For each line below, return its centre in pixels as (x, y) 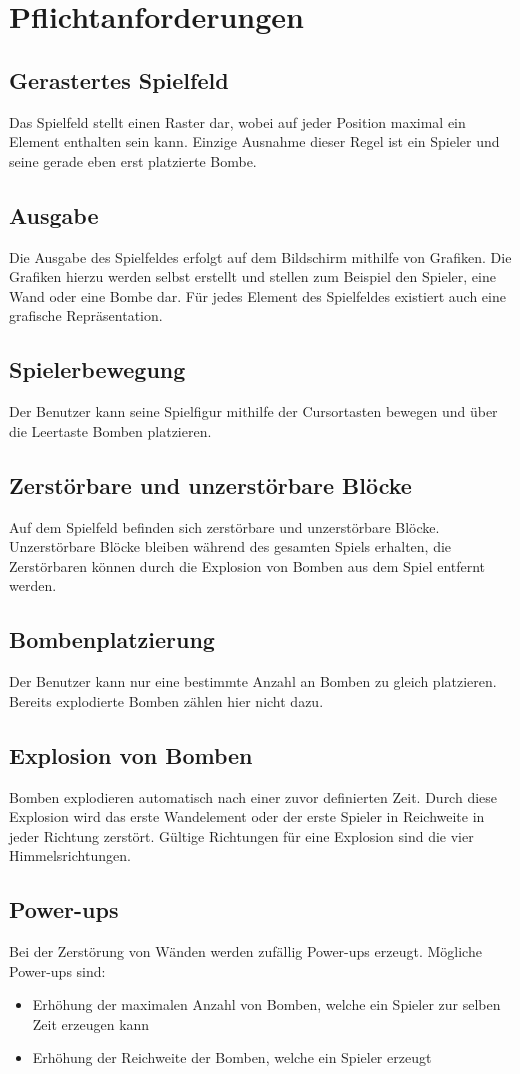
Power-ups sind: (57, 970)
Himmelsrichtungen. (70, 855)
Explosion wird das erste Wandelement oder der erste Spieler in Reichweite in (247, 816)
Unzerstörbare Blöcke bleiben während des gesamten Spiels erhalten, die (230, 546)
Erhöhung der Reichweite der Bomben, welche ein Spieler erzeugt (232, 1057)
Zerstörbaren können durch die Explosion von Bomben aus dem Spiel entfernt (247, 565)
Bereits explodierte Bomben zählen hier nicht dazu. (166, 700)
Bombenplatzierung (112, 639)
